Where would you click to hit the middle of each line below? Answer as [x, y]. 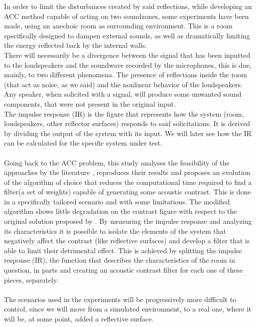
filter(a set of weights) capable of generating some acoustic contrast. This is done [128, 192]
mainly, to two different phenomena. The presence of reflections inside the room [126, 75]
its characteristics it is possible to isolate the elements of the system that [115, 231]
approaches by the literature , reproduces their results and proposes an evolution [127, 172]
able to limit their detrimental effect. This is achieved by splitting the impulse [123, 250]
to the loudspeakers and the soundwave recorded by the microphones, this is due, [128, 65]
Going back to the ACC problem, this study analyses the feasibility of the [117, 162]
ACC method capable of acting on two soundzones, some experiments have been [127, 16]
